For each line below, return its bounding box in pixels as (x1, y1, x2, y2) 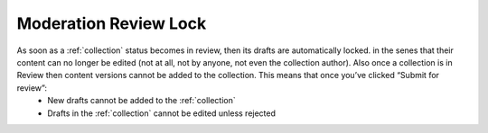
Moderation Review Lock (16, 13, 207, 33)
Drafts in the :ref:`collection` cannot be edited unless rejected (47, 108, 276, 119)
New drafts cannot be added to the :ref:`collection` (47, 95, 237, 106)
